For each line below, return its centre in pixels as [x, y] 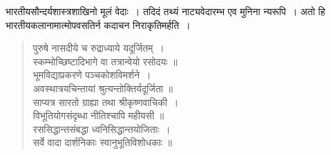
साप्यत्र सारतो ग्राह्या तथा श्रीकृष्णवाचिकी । [106, 102]
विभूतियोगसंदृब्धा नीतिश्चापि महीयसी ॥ [98, 115]
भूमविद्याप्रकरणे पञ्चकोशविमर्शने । [92, 75]
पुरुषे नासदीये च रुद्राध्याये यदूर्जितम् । [98, 48]
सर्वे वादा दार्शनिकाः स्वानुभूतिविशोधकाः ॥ [103, 142]
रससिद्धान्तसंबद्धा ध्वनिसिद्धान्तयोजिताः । [102, 128]
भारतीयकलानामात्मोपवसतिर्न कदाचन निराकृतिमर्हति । [98, 24]
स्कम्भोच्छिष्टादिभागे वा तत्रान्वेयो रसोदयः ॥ [105, 61]
